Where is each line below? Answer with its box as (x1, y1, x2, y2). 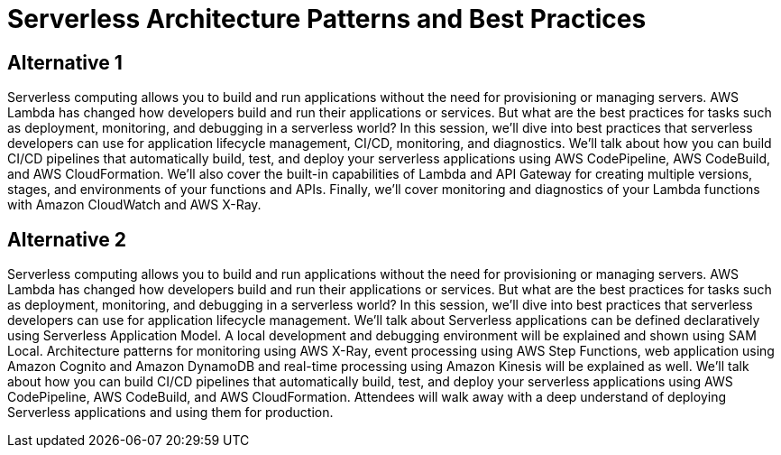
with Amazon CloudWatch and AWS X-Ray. (7, 197, 262, 213)
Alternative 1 (7, 51, 123, 74)
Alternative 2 (7, 227, 126, 251)
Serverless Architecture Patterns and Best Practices (7, 4, 647, 34)
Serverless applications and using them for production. (7, 404, 334, 421)
